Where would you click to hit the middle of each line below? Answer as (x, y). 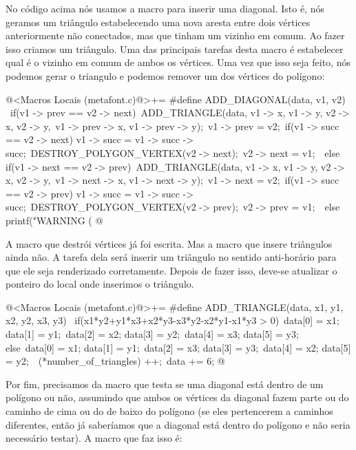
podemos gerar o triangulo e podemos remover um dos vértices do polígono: (165, 75)
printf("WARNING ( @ (54, 220)
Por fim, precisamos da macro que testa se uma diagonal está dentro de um (165, 384)
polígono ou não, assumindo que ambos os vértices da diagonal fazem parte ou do (177, 397)
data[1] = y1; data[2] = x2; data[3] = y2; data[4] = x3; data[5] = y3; (152, 334)
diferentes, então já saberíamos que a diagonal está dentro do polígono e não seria (178, 424)
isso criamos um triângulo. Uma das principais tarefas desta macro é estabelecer (175, 49)
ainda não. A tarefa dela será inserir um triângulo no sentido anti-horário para (171, 257)
